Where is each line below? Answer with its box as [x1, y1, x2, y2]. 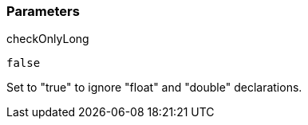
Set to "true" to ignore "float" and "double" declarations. [6, 80, 302, 95]
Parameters [6, 3, 80, 19]
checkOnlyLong [6, 32, 89, 46]
